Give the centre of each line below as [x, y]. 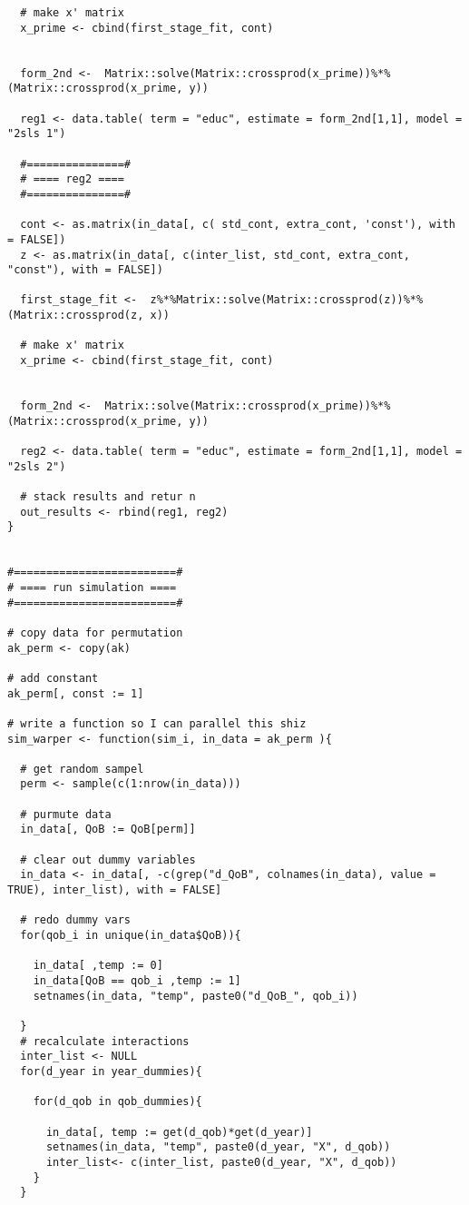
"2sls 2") [37, 466]
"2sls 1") [37, 134]
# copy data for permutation [95, 632]
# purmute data [66, 814]
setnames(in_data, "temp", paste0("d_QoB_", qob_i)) [195, 996]
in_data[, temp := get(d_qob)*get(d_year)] [179, 1132]
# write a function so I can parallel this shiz [157, 723]
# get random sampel [82, 769]
